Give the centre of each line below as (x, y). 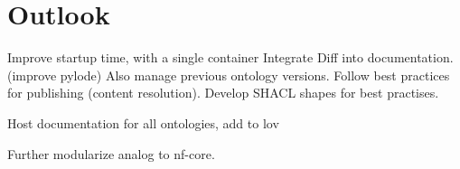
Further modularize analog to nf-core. (111, 153)
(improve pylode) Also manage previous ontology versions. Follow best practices (229, 75)
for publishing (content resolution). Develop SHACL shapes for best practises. (223, 93)
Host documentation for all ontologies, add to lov (143, 122)
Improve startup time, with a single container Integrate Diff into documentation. (230, 57)
